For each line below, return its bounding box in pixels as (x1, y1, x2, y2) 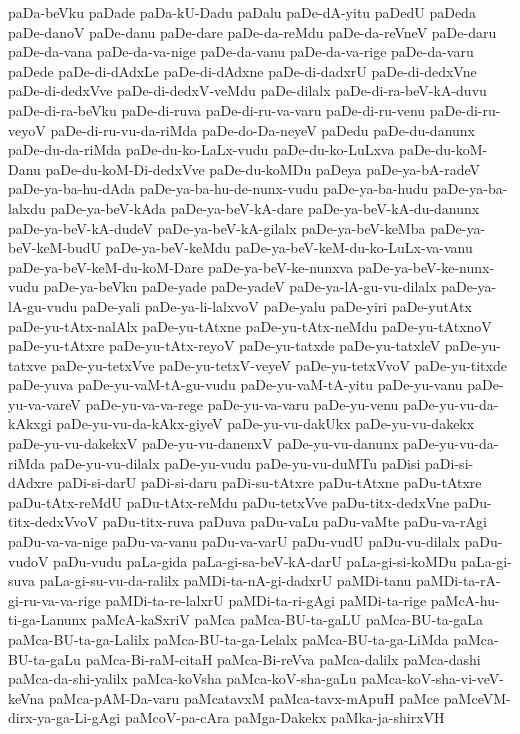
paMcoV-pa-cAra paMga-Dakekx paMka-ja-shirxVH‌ (124, 707, 445, 728)
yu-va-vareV (8, 393, 81, 414)
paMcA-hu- (430, 589, 500, 610)
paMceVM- (443, 687, 511, 708)
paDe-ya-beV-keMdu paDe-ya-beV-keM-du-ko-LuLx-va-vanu (105, 237, 473, 258)
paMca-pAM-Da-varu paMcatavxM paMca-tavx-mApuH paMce (48, 687, 440, 708)
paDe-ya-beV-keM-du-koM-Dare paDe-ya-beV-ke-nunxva (8, 256, 354, 277)
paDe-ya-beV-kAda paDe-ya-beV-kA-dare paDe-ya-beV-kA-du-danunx (50, 197, 480, 218)
